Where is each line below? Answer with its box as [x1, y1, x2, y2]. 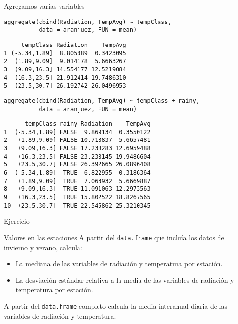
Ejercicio [4, 216, 30, 226]
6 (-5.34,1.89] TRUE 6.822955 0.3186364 [4, 169, 151, 177]
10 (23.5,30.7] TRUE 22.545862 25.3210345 [4, 202, 151, 209]
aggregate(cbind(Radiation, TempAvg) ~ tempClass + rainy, [4, 97, 199, 104]
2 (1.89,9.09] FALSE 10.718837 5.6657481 [4, 137, 151, 144]
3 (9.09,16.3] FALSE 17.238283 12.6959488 [4, 145, 151, 152]
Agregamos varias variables [4, 1, 85, 11]
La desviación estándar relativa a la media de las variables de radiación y [15, 275, 234, 285]
